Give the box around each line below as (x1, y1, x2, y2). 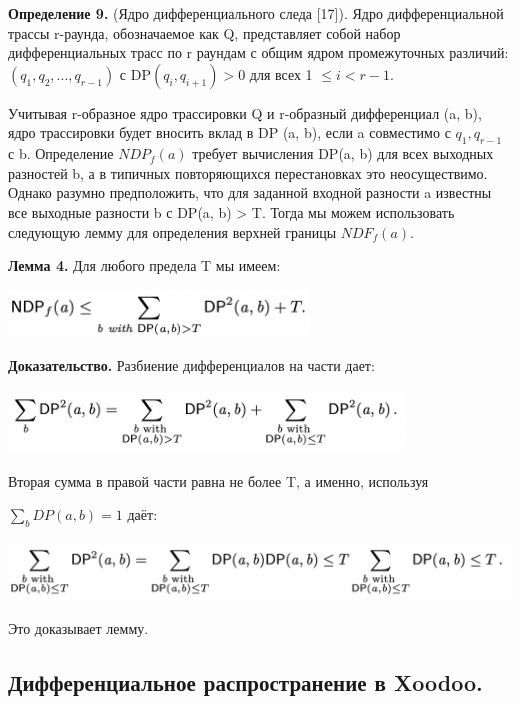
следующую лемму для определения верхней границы (8, 221, 337, 242)
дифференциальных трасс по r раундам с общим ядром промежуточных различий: (8, 42, 509, 63)
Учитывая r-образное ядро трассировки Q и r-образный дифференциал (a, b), (8, 102, 482, 123)
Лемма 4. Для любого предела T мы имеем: (8, 255, 281, 276)
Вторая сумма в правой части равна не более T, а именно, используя (8, 470, 429, 491)
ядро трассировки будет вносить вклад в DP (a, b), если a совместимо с (8, 122, 451, 143)
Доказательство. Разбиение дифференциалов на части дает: (8, 355, 375, 376)
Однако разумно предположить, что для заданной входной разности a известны (8, 182, 492, 203)
